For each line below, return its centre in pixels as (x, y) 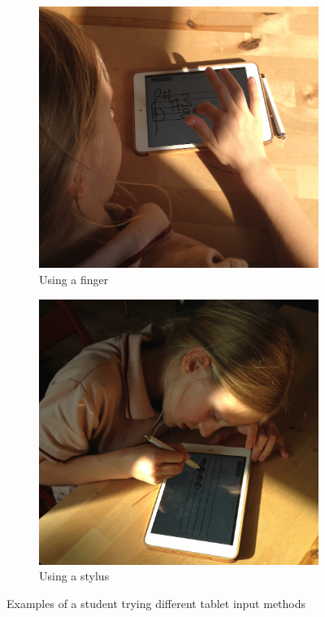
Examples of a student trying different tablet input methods (156, 603)
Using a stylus (74, 576)
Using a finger (74, 280)
